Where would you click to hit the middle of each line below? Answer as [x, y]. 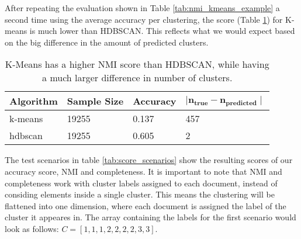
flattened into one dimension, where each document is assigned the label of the [146, 205]
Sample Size [95, 101]
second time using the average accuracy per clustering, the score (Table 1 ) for [144, 19]
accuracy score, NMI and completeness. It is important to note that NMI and [143, 171]
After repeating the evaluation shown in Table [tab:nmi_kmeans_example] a [142, 8]
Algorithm [34, 101]
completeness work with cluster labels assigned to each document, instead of [141, 183]
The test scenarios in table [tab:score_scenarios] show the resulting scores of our [149, 160]
